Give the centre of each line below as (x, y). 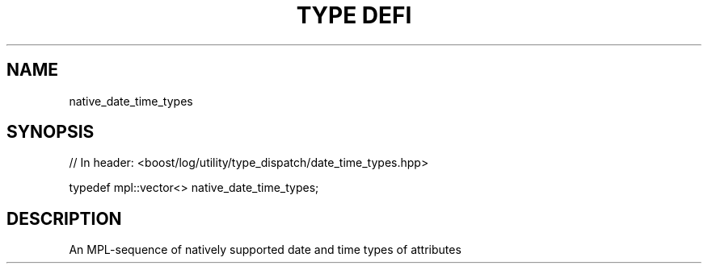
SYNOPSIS (51, 132)
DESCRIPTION (64, 218)
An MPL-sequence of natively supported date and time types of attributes (265, 250)
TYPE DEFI (354, 15)
